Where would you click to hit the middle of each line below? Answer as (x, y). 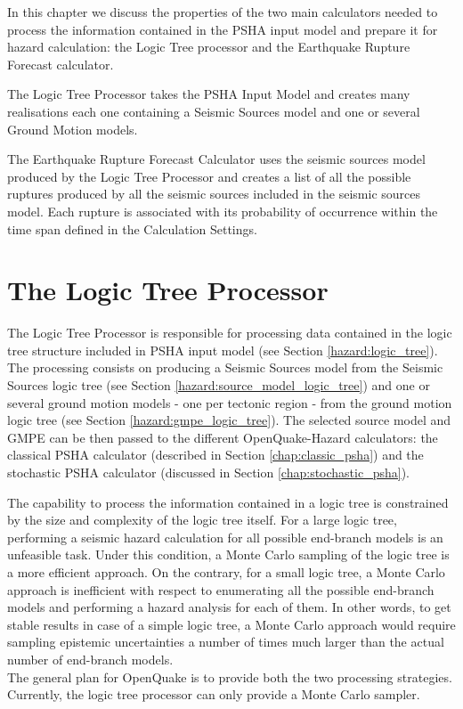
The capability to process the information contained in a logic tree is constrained (228, 502)
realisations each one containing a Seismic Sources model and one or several (214, 111)
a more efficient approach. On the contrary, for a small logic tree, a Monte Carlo (226, 571)
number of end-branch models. (90, 659)
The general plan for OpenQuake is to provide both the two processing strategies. (230, 676)
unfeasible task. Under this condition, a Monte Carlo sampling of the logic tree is (228, 554)
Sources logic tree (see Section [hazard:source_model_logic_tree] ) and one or (219, 385)
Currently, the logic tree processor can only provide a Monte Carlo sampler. (214, 694)
